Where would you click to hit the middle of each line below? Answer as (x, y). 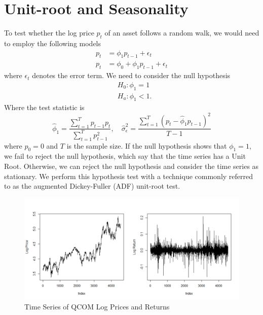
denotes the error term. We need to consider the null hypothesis (131, 75)
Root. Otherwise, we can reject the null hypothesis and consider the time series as (131, 166)
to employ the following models (53, 43)
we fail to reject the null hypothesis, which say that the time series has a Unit (125, 156)
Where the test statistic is (44, 107)
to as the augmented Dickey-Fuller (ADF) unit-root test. (92, 186)
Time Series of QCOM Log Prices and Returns (97, 307)
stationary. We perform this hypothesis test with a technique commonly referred (129, 176)
